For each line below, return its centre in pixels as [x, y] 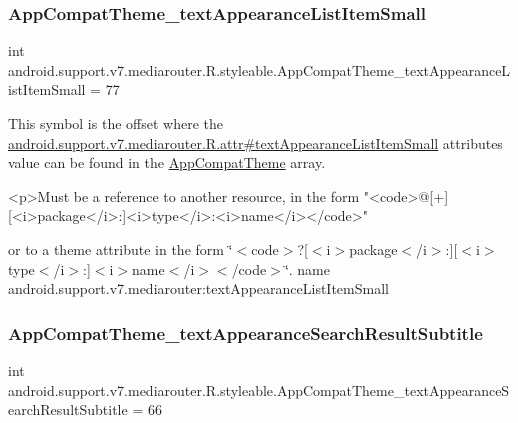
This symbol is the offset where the [115, 123]
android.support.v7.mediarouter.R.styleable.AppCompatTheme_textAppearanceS [259, 389]
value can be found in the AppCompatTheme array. [167, 162]
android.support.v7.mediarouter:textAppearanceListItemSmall [198, 288]
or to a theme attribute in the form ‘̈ [120, 248]
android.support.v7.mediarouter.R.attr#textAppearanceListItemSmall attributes [255, 142]
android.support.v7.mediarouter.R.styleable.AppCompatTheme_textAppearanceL [259, 69]
